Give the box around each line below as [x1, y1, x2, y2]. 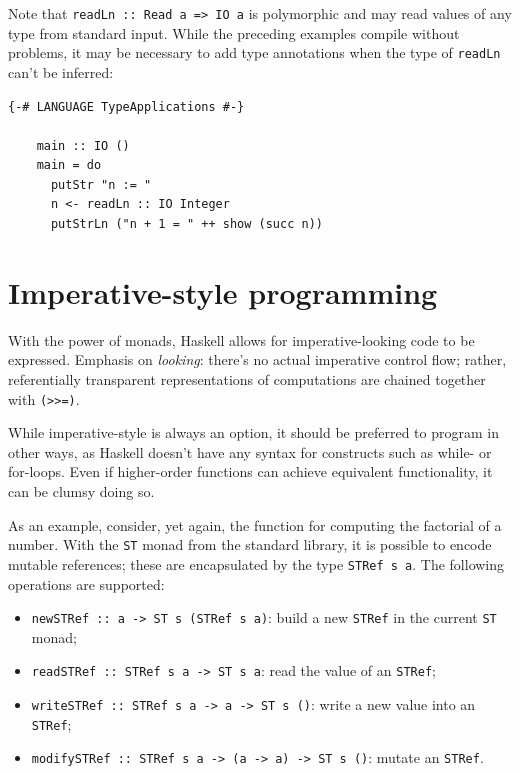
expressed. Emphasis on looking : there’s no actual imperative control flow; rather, [8, 349, 507, 370]
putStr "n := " [50, 177, 152, 192]
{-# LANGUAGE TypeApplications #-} [8, 99, 245, 114]
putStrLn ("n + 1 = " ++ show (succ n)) [50, 217, 323, 232]
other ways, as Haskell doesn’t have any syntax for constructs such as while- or [8, 441, 492, 462]
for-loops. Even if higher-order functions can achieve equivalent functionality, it [8, 461, 493, 482]
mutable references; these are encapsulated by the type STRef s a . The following [8, 553, 505, 574]
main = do [36, 158, 102, 173]
